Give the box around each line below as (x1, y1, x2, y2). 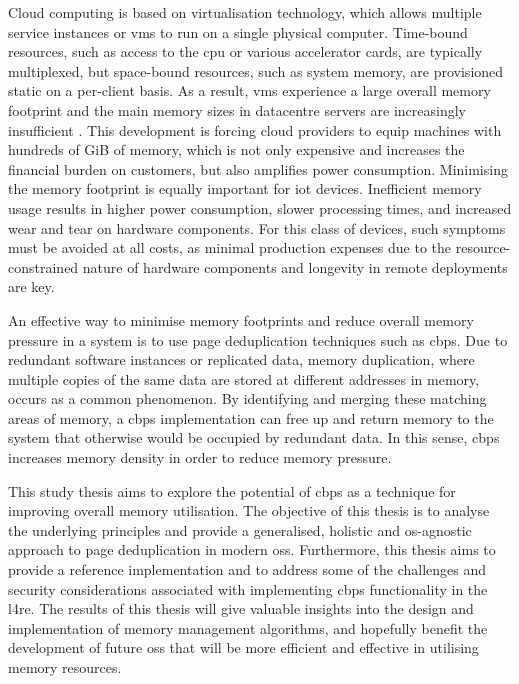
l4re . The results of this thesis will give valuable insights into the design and (8, 598, 474, 619)
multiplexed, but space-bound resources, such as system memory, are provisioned (8, 60, 504, 81)
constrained (8, 256, 79, 277)
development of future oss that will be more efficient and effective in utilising (8, 637, 479, 658)
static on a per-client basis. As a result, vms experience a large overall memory (8, 80, 491, 101)
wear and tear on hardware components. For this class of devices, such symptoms (8, 217, 506, 238)
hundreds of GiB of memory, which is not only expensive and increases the (8, 139, 465, 160)
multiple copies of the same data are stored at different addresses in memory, (8, 368, 480, 389)
